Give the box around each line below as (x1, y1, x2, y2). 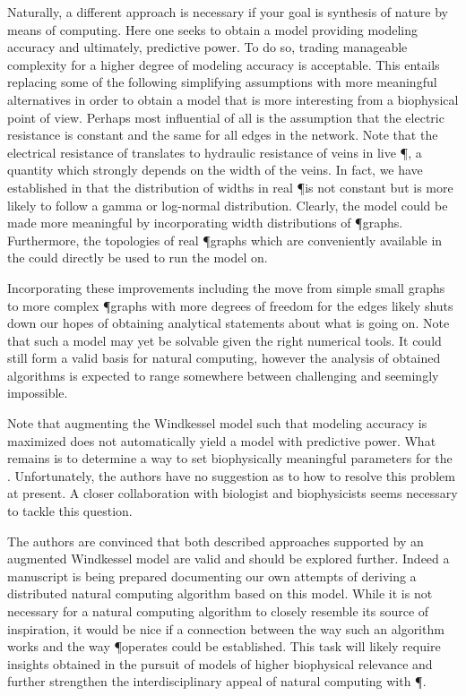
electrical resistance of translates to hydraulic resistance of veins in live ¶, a (7, 142, 422, 161)
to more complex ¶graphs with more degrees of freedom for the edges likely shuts (7, 296, 453, 314)
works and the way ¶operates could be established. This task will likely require (7, 637, 441, 656)
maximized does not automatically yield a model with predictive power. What (7, 431, 436, 450)
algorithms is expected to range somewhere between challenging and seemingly (7, 365, 439, 384)
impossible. (7, 383, 68, 402)
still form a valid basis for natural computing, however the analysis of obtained (7, 348, 441, 367)
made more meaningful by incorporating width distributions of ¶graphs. (7, 213, 403, 232)
